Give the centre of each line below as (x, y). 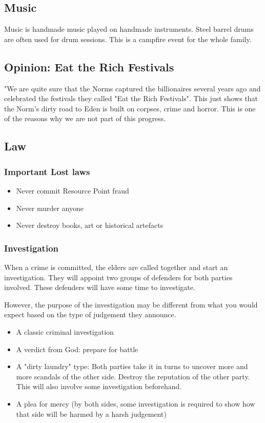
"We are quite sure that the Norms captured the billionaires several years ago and (132, 88)
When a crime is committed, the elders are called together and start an (116, 267)
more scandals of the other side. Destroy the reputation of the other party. (133, 376)
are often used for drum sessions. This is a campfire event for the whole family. (128, 39)
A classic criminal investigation (65, 331)
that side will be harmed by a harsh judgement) (91, 414)
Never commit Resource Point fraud (73, 190)
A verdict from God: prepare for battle (77, 349)
